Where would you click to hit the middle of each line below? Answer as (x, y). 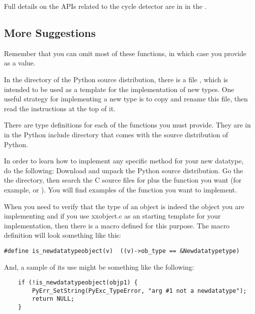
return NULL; (53, 299)
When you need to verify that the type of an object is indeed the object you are (124, 206)
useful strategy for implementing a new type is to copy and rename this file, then (126, 99)
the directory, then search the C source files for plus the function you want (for (123, 180)
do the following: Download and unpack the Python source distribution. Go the (124, 170)
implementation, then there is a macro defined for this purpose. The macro (117, 225)
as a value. (20, 63)
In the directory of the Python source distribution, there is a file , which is (116, 79)
